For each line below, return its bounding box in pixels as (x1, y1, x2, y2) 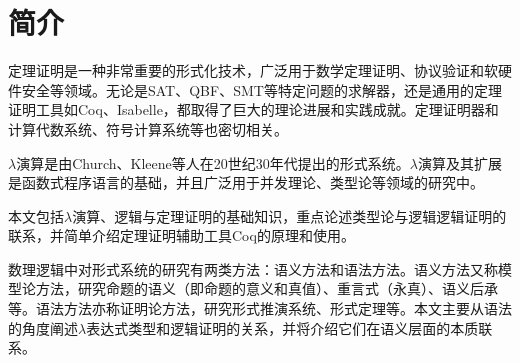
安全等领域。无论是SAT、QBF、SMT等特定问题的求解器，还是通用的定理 (21, 79, 502, 100)
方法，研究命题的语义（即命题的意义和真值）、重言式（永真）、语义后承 (35, 278, 498, 299)
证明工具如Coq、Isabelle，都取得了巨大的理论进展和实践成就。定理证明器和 (8, 99, 499, 120)
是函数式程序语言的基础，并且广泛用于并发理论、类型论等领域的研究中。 (8, 172, 484, 193)
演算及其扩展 (417, 152, 502, 173)
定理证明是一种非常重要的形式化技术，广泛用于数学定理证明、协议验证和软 (8, 60, 498, 81)
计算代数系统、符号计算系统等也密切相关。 (8, 118, 288, 139)
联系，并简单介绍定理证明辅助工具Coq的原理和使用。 (8, 225, 355, 246)
